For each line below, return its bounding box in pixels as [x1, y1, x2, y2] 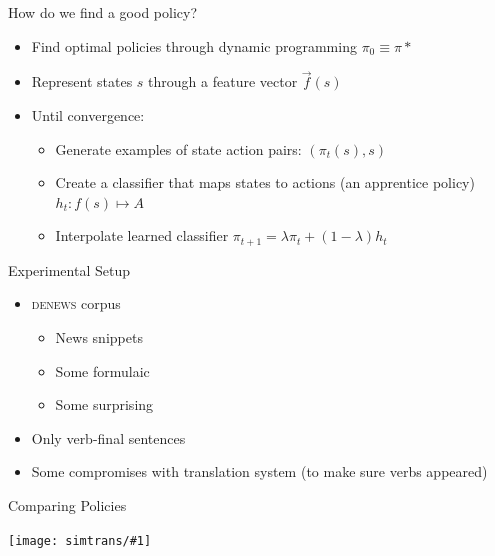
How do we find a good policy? [8, 2, 197, 22]
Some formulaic [55, 360, 150, 381]
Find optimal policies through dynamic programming [31, 35, 357, 56]
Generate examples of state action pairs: [55, 138, 302, 159]
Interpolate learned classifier [55, 225, 229, 246]
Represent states [31, 71, 133, 92]
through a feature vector [148, 71, 298, 92]
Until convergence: [31, 105, 145, 125]
